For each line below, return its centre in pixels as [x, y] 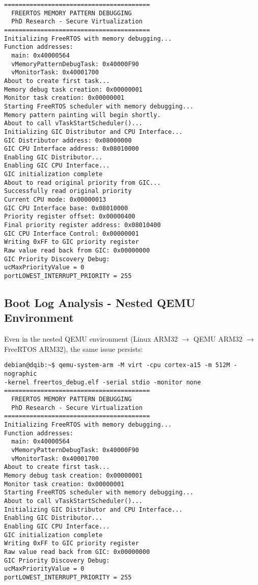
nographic [21, 374]
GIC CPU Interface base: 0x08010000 [66, 208]
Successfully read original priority [68, 191]
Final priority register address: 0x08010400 [82, 225]
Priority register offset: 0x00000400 [70, 217]
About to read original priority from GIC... [82, 183]
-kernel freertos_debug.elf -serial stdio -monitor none [103, 382]
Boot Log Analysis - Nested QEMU [100, 303]
